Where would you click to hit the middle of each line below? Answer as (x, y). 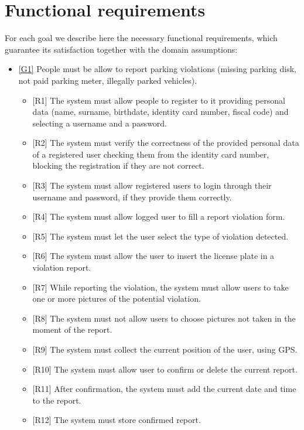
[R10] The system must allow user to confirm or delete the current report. (165, 369)
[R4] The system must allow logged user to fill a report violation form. (159, 216)
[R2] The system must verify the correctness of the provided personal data (166, 143)
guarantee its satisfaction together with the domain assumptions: (121, 49)
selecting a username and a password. (100, 123)
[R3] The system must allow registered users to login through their (152, 185)
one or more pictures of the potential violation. (117, 298)
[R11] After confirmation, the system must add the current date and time (164, 389)
